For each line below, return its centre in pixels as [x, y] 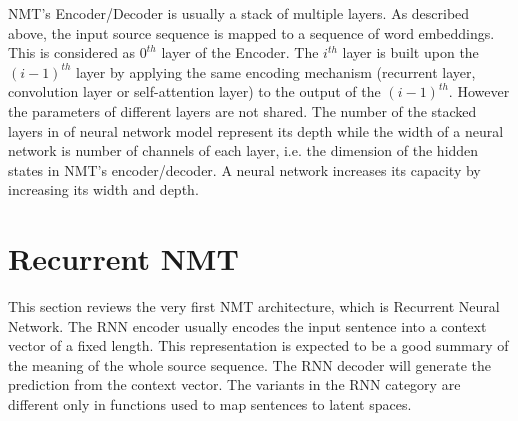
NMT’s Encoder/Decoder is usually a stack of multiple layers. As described [239, 13]
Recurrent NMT [123, 258]
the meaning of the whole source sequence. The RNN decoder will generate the [250, 364]
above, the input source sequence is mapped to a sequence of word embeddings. [251, 32]
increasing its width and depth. [103, 189]
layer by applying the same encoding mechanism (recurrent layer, [276, 71]
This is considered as [72, 52]
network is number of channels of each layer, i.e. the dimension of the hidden [243, 150]
